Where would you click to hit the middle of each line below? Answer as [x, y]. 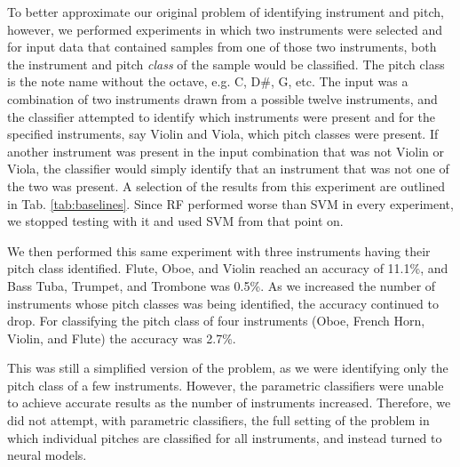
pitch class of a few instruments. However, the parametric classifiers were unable [226, 385]
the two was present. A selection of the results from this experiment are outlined [226, 185]
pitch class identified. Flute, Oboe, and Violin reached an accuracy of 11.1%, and [228, 268]
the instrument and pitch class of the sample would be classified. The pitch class [226, 64]
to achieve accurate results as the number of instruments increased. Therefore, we [229, 403]
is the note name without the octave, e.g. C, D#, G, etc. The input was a [208, 81]
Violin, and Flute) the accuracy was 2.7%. [122, 338]
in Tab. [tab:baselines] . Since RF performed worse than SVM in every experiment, [230, 203]
